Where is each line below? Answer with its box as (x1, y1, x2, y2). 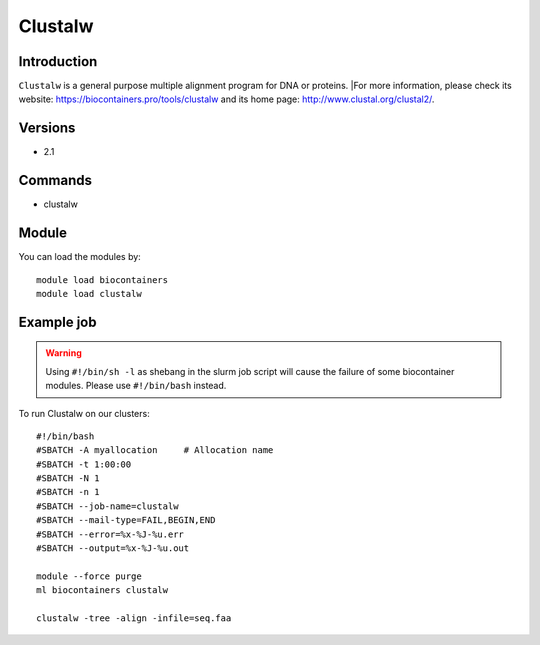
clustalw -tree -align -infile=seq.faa (36, 613, 232, 624)
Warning (45, 347, 82, 359)
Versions (18, 120, 76, 137)
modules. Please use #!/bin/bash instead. (45, 380, 227, 392)
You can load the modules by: (18, 251, 142, 263)
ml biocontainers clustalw (36, 585, 169, 596)
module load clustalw (36, 288, 142, 299)
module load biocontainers (36, 274, 169, 285)
